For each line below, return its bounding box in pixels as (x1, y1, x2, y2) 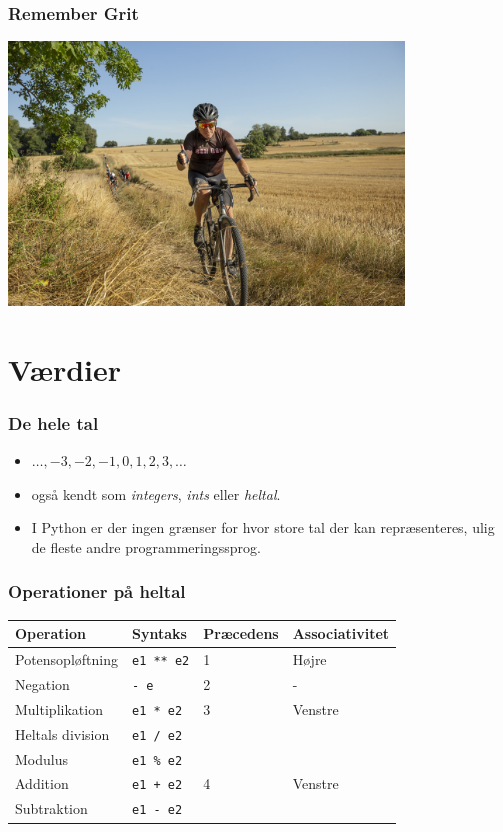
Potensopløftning (15, 648, 118, 669)
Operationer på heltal (8, 579, 186, 604)
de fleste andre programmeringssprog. (31, 536, 261, 557)
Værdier (8, 348, 122, 389)
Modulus (15, 748, 68, 769)
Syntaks (131, 623, 187, 644)
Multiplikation (15, 698, 103, 719)
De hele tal (8, 410, 99, 435)
